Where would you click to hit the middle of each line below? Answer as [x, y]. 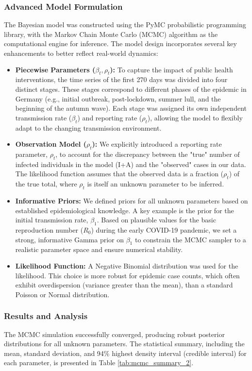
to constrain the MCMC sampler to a [190, 239]
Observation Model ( [51, 144]
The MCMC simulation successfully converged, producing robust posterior [114, 334]
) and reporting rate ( [110, 117]
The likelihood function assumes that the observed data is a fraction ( [119, 174]
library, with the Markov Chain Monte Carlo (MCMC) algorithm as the [111, 34]
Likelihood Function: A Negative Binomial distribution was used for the [127, 265]
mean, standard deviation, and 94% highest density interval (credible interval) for [125, 353]
